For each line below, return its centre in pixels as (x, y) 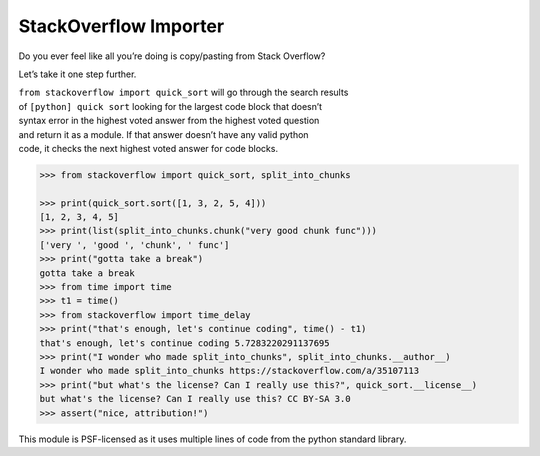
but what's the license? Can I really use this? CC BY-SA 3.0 (195, 399)
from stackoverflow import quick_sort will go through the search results (183, 92)
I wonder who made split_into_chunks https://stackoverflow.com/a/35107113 (229, 371)
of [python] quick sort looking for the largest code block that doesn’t (170, 106)
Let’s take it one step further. (77, 74)
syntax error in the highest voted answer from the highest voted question (169, 121)
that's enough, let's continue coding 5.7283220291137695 (184, 343)
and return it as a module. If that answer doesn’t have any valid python (163, 134)
